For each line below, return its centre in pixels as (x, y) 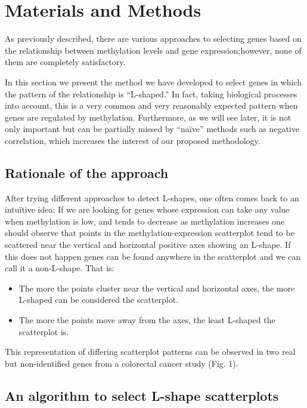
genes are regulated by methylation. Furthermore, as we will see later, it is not (148, 117)
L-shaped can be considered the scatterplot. (99, 300)
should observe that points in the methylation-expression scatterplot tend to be (150, 233)
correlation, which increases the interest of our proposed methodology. (133, 140)
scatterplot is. (44, 331)
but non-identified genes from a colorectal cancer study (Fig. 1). (122, 363)
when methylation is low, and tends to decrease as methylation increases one (145, 221)
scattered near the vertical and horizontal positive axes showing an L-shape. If (148, 245)
